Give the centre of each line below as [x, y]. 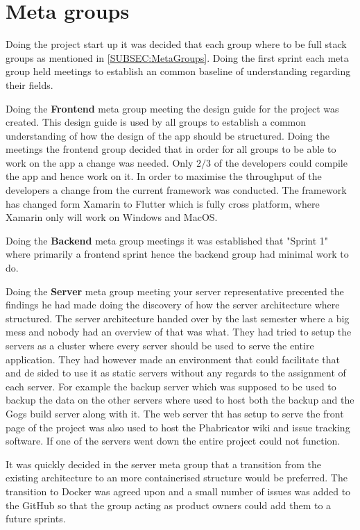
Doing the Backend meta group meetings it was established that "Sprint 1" [167, 240]
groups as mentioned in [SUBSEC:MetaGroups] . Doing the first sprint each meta [177, 57]
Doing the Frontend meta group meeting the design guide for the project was [172, 108]
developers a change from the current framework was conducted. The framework [176, 190]
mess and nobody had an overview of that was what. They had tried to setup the [179, 332]
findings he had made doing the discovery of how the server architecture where [173, 305]
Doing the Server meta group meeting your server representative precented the [175, 291]
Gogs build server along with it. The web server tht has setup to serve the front [175, 413]
